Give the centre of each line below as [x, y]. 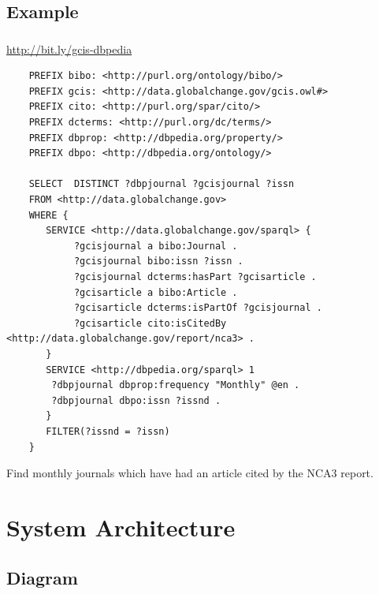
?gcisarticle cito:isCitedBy [150, 323]
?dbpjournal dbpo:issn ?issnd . [136, 400]
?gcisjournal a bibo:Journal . [156, 246]
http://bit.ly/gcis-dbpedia [69, 49]
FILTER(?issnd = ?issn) [108, 431]
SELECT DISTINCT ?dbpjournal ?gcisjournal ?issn [162, 184]
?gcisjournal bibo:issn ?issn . [158, 262]
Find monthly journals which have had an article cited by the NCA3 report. [190, 473]
